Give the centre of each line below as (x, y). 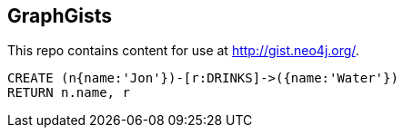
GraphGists (60, 16)
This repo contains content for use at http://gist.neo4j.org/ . (183, 51)
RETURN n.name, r (69, 93)
